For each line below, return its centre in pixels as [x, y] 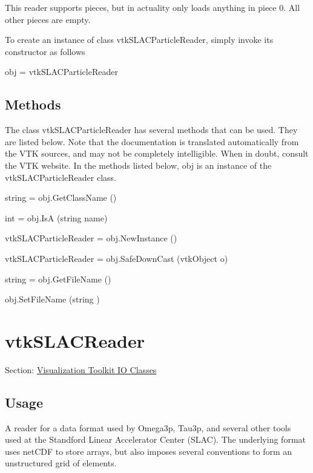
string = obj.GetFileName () [58, 279]
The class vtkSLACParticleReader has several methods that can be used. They [151, 130]
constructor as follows [45, 51]
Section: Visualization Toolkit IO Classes [81, 369]
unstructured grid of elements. [61, 463]
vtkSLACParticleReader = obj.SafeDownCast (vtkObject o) [117, 258]
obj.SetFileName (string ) [52, 299]
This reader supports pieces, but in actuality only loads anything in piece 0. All [153, 7]
